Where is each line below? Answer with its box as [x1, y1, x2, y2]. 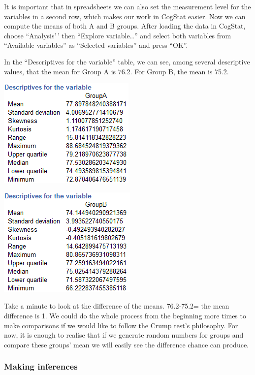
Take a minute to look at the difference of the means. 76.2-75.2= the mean [4, 301, 229, 311]
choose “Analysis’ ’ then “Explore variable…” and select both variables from [4, 30, 231, 40]
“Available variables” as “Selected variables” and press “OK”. [4, 40, 188, 50]
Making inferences [4, 360, 78, 373]
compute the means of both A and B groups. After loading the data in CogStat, [4, 21, 246, 31]
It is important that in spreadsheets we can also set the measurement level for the [4, 1, 251, 11]
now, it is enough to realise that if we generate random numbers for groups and [4, 330, 244, 340]
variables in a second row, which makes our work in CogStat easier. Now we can [4, 11, 246, 21]
